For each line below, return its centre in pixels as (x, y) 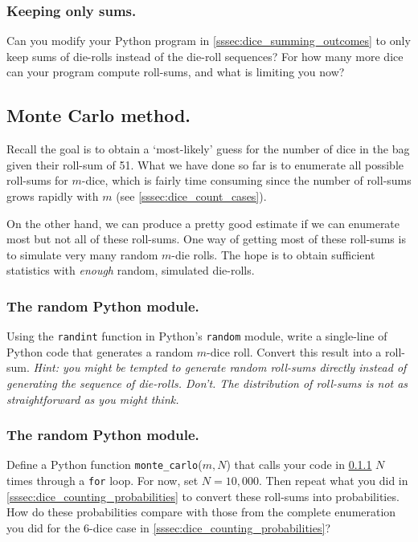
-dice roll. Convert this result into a (294, 351)
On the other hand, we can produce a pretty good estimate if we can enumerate (203, 223)
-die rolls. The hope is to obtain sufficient (273, 254)
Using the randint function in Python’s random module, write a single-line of (197, 336)
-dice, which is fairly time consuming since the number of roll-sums (246, 180)
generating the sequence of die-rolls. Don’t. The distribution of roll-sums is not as (207, 383)
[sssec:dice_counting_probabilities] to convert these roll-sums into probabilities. (203, 496)
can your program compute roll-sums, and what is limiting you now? (176, 72)
